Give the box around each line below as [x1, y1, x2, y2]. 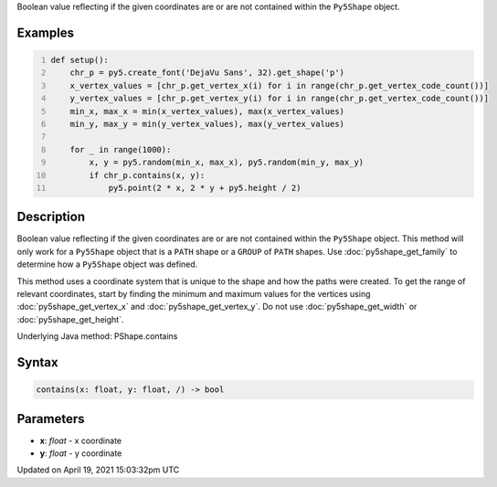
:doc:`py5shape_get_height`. [16, 313, 124, 324]
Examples [16, 25, 75, 40]
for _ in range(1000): [69, 144, 172, 154]
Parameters [16, 411, 85, 427]
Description [16, 209, 86, 225]
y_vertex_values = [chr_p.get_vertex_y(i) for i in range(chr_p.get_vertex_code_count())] [69, 93, 489, 104]
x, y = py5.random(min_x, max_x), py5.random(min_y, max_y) [89, 157, 365, 168]
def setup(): [50, 55, 110, 65]
